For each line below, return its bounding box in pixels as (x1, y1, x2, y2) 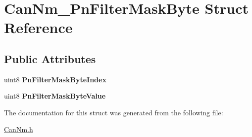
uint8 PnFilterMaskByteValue (4, 91, 106, 101)
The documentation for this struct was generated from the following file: (4, 107, 223, 117)
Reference (4, 17, 73, 37)
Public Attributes (4, 51, 96, 66)
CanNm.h (4, 124, 33, 134)
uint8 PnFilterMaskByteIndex (4, 74, 106, 84)
